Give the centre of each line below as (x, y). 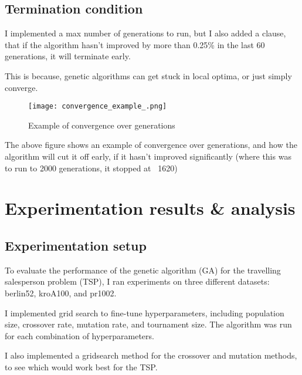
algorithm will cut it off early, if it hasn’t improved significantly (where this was (148, 156)
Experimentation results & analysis (150, 208)
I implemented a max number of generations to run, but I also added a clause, (145, 33)
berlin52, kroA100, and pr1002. (61, 293)
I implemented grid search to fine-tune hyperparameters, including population (145, 312)
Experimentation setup (76, 245)
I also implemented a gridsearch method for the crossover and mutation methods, (151, 355)
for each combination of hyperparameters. (79, 335)
